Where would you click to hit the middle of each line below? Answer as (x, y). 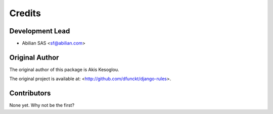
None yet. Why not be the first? (42, 105)
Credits (25, 13)
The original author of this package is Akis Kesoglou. (64, 69)
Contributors (30, 93)
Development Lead (40, 31)
